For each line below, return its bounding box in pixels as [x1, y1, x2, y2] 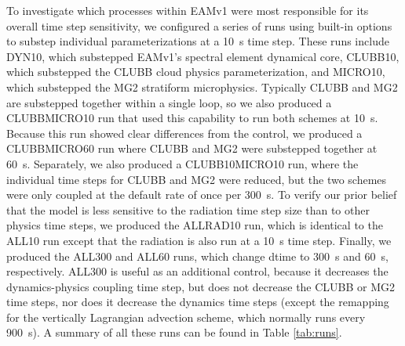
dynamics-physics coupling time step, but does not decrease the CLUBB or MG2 [6, 278, 396, 294]
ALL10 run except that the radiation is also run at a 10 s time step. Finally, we [6, 232, 392, 248]
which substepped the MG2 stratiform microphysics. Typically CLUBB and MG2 [6, 78, 398, 95]
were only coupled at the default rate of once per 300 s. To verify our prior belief [6, 186, 397, 203]
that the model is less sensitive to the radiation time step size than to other [6, 201, 370, 218]
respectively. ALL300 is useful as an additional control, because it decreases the [6, 263, 389, 279]
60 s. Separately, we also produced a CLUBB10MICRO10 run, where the [6, 155, 359, 171]
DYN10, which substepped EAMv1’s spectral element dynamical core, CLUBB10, [6, 48, 400, 64]
